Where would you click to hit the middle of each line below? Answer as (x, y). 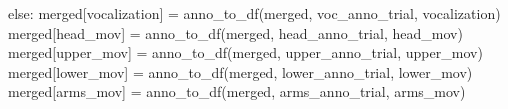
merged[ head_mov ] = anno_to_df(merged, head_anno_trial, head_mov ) (235, 32)
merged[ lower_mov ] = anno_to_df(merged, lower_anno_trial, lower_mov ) (240, 71)
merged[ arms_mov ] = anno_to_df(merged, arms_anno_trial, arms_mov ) (237, 91)
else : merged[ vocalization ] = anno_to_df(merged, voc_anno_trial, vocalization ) (254, 13)
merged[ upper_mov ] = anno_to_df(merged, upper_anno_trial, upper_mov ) (245, 52)
